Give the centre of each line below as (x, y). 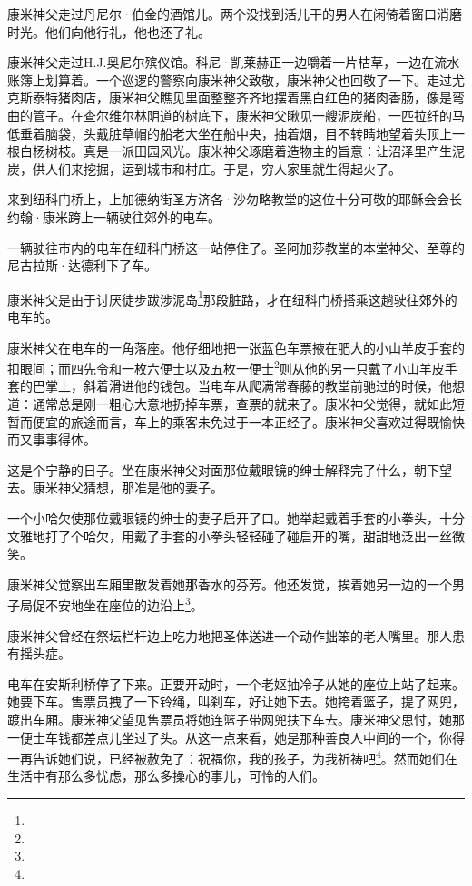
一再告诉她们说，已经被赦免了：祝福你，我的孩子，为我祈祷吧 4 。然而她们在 (232, 757)
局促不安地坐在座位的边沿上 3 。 (111, 604)
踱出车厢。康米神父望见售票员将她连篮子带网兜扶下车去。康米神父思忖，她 (230, 719)
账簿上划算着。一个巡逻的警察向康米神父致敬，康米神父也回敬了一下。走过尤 (236, 79)
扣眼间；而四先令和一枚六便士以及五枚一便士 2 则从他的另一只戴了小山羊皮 (226, 367)
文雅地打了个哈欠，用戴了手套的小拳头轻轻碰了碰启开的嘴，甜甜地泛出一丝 (230, 535)
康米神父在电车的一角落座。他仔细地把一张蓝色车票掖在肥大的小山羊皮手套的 (236, 347)
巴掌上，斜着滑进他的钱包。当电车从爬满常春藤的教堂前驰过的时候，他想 (248, 386)
